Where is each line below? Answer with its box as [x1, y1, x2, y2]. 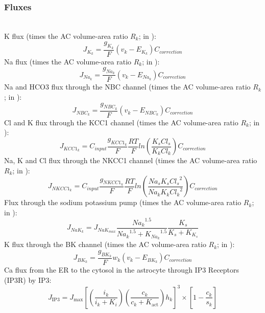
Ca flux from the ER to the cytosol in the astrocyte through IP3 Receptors [4, 264, 239, 275]
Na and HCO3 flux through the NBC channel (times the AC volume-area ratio [4, 81, 251, 92]
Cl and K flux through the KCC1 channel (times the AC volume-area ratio [4, 117, 238, 127]
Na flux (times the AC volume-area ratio [4, 56, 132, 66]
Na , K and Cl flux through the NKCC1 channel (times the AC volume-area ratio [4, 155, 257, 166]
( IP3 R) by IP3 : [4, 274, 52, 285]
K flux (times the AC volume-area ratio [4, 30, 128, 41]
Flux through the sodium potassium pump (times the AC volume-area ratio [4, 197, 242, 208]
